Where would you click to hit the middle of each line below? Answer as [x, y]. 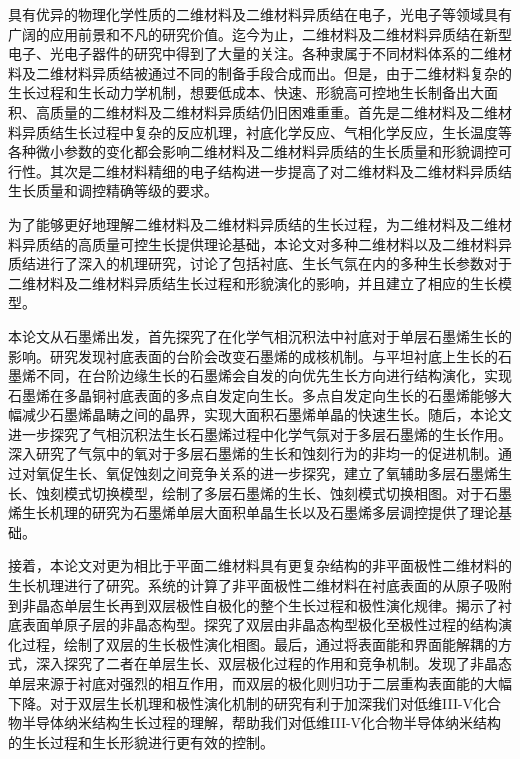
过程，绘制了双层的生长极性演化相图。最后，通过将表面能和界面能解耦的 [259, 643]
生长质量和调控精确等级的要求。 [113, 190]
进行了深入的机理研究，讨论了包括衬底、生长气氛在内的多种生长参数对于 [273, 263]
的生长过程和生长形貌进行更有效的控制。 [141, 741]
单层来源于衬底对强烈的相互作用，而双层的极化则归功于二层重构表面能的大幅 [260, 683]
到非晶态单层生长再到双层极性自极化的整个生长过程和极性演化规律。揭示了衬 [260, 604]
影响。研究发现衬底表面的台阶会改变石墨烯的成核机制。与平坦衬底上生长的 [253, 355]
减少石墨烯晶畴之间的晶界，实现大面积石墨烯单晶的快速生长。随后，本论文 [266, 414]
